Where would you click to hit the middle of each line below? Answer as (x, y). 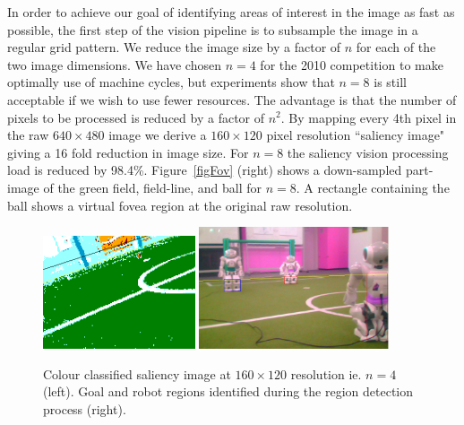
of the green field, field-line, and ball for (152, 187)
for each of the (396, 47)
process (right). (85, 408)
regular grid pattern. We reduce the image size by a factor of (174, 47)
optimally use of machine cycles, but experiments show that (171, 82)
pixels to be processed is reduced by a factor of (136, 117)
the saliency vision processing (368, 152)
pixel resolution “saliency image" (356, 135)
